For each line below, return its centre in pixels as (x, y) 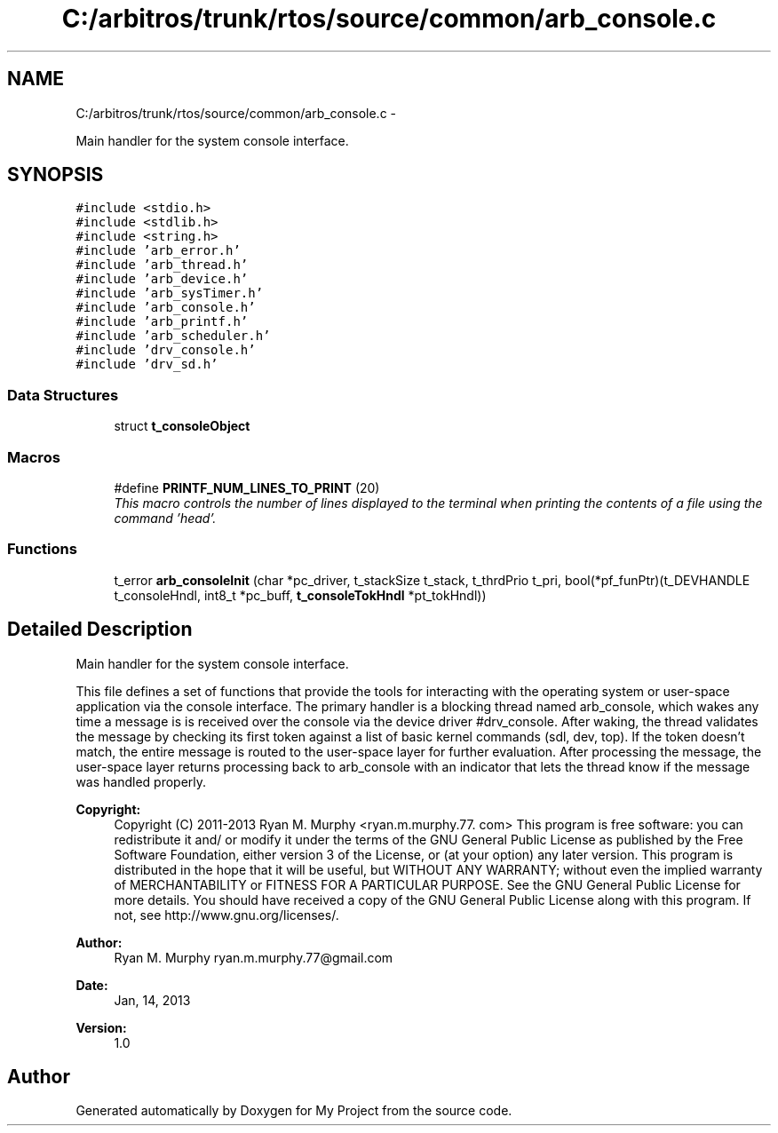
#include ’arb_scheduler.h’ (173, 336)
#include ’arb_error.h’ (158, 251)
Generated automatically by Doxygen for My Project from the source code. (294, 1111)
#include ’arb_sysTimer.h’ (170, 293)
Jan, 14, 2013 (152, 1000)
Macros (34, 457)
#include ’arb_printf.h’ (162, 322)
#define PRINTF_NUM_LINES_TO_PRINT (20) (247, 487)
